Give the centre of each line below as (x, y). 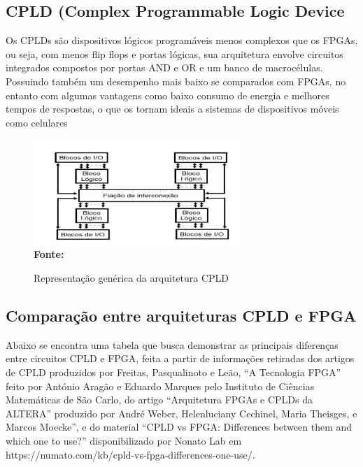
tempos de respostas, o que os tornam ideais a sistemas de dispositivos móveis (172, 109)
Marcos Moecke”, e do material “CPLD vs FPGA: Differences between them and (179, 427)
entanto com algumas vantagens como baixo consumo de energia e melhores (168, 95)
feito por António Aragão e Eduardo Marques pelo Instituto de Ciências (160, 386)
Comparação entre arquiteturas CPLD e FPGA (181, 316)
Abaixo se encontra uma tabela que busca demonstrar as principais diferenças (172, 344)
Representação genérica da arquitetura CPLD (131, 278)
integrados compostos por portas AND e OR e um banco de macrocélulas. (164, 67)
